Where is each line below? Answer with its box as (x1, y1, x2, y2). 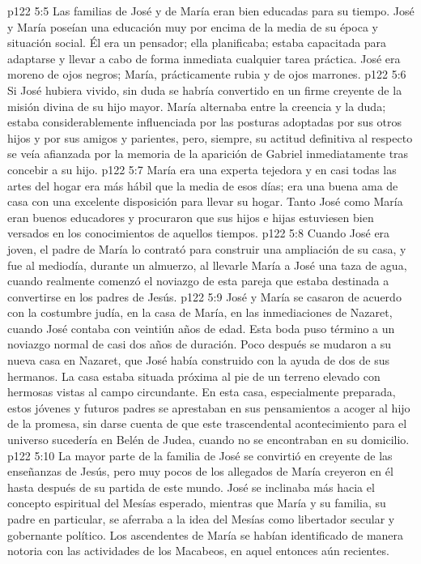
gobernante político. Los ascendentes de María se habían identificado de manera (7, 526, 404, 543)
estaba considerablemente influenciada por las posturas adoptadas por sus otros (7, 113, 402, 130)
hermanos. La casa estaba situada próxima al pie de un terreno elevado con (7, 367, 381, 384)
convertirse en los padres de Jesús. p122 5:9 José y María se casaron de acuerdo (7, 288, 402, 305)
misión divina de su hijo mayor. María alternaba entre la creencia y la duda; (7, 97, 386, 114)
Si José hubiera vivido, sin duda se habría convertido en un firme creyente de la (7, 81, 402, 98)
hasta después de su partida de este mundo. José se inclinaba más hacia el (7, 478, 375, 495)
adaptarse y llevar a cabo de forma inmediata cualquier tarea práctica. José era (7, 49, 401, 66)
